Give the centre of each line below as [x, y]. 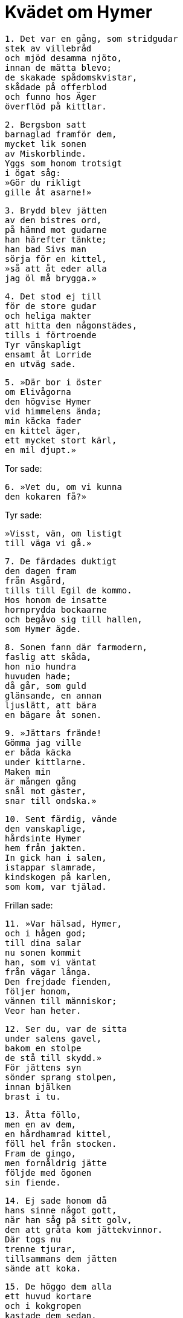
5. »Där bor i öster [53, 382]
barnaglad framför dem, [61, 134]
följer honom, [38, 991]
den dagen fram [41, 571]
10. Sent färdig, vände [61, 819]
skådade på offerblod [56, 87]
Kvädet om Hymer [79, 12]
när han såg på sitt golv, [69, 1220]
